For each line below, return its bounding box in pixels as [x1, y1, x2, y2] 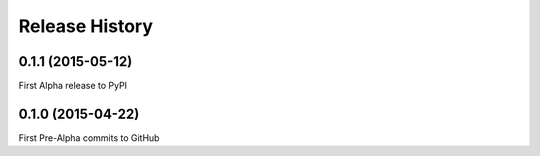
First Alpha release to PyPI [18, 80, 128, 92]
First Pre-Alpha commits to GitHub [18, 131, 160, 144]
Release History [18, 15, 154, 37]
